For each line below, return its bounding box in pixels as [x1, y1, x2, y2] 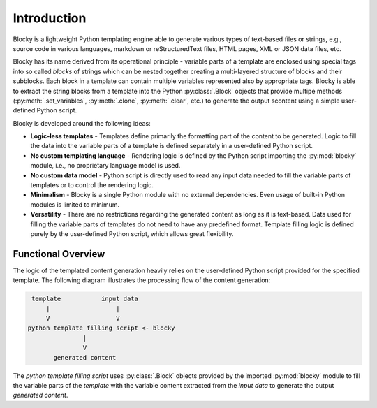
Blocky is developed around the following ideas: [13, 119, 151, 127]
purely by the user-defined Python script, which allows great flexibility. [30, 229, 234, 238]
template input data [31, 295, 139, 303]
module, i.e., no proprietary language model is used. [30, 161, 181, 170]
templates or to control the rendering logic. [30, 181, 154, 189]
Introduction [13, 10, 87, 26]
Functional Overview [13, 248, 105, 260]
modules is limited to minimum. [30, 200, 120, 209]
